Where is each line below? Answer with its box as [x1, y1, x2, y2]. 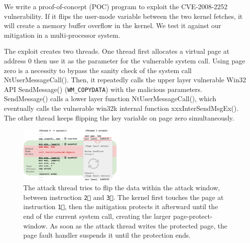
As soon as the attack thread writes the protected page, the [50, 220, 227, 230]
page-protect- [173, 211, 213, 221]
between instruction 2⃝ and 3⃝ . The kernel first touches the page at [23, 192, 224, 202]
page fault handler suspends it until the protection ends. [23, 230, 191, 240]
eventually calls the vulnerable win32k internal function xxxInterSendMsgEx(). [4, 103, 239, 113]
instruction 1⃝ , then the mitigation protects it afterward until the [23, 201, 218, 212]
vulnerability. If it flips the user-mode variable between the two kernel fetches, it [4, 11, 243, 21]
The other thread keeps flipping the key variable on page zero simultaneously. [4, 112, 234, 122]
